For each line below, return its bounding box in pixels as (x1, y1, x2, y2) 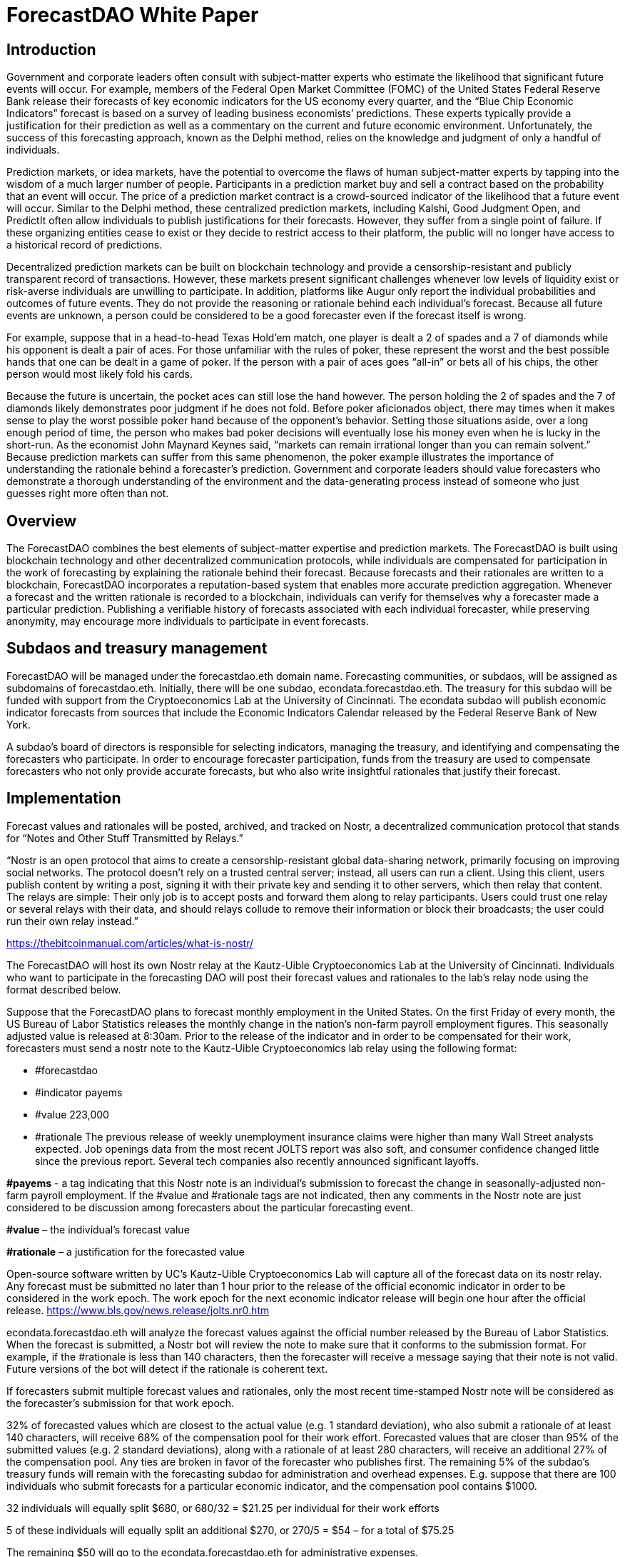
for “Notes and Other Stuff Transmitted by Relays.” (6, 831, 243, 844)
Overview (6, 511, 77, 530)
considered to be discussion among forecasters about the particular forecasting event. (6, 1201, 414, 1213)
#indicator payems (35, 1086, 123, 1098)
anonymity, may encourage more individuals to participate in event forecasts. (6, 615, 369, 628)
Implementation (6, 789, 121, 808)
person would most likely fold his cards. (6, 368, 193, 381)
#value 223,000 (35, 1108, 109, 1121)
